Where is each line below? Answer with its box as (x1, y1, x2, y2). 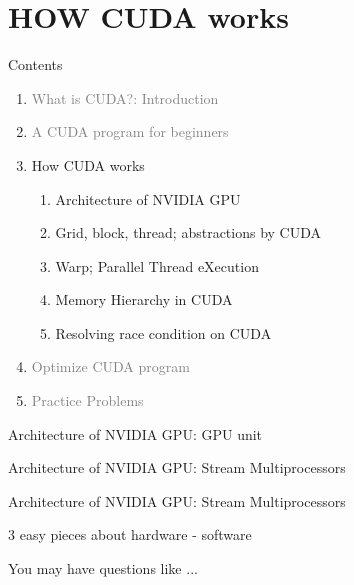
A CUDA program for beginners (31, 121, 229, 142)
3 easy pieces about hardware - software (8, 524, 252, 545)
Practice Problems (31, 390, 144, 411)
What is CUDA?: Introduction (31, 87, 219, 108)
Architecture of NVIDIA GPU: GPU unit (8, 423, 263, 444)
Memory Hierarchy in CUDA (55, 289, 233, 310)
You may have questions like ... (8, 558, 198, 579)
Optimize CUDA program (31, 356, 190, 377)
